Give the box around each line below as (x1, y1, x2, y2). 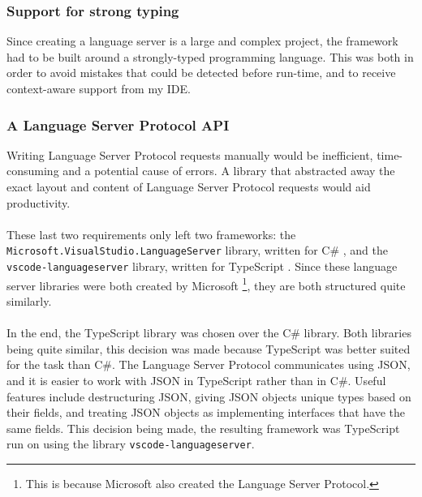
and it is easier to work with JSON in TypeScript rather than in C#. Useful (6, 371, 386, 388)
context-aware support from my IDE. (6, 80, 191, 96)
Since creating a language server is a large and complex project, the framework (6, 32, 398, 49)
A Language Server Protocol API (6, 114, 230, 135)
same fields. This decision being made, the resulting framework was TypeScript (6, 419, 400, 436)
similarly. (6, 292, 52, 309)
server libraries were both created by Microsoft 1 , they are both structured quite (6, 274, 406, 293)
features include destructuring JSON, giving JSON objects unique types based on (6, 388, 411, 405)
